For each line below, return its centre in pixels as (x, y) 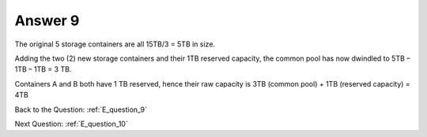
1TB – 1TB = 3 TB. (43, 69)
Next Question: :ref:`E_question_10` (71, 124)
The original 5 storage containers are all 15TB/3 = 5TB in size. (115, 44)
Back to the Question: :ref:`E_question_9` (81, 109)
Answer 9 (47, 20)
